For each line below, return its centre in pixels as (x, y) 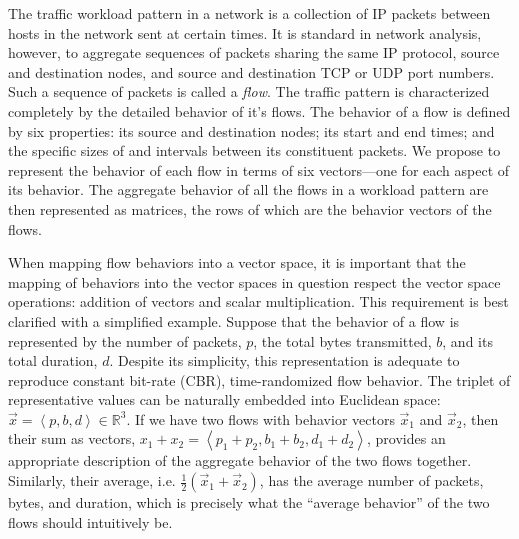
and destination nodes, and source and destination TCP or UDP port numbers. (251, 71)
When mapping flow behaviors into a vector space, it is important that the (237, 262)
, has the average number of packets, (371, 480)
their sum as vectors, (72, 438)
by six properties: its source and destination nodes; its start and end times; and (251, 130)
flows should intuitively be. (90, 521)
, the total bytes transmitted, (342, 340)
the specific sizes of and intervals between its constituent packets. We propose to (254, 150)
